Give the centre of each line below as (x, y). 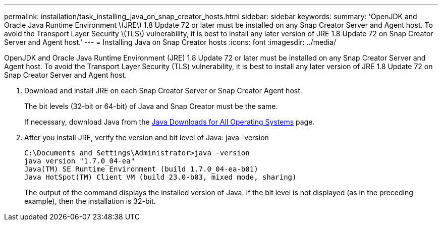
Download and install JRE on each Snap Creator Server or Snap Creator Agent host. (163, 91)
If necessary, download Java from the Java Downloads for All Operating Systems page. (170, 122)
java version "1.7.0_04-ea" (80, 161)
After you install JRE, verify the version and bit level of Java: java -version (147, 137)
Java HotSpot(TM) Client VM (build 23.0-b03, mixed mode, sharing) (160, 177)
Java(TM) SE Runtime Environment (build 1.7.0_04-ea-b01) (141, 169)
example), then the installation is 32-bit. (90, 201)
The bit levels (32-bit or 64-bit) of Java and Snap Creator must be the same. (151, 106)
